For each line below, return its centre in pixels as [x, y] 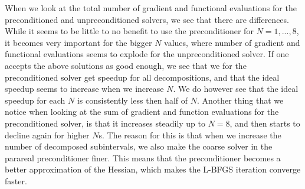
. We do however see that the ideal [236, 89]
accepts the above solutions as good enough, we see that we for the [126, 65]
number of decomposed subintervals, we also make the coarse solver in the [139, 146]
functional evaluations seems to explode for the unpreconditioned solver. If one [147, 54]
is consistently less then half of [132, 100]
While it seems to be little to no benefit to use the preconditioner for [129, 31]
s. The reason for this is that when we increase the [190, 135]
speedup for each [35, 100]
